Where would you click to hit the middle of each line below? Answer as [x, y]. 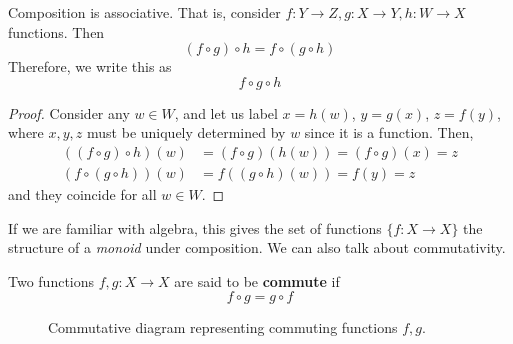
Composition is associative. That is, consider [144, 12]
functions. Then [56, 31]
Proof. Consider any [69, 112]
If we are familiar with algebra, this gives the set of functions [195, 227]
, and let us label [226, 112]
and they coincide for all [82, 194]
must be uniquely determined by [186, 132]
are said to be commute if [257, 280]
